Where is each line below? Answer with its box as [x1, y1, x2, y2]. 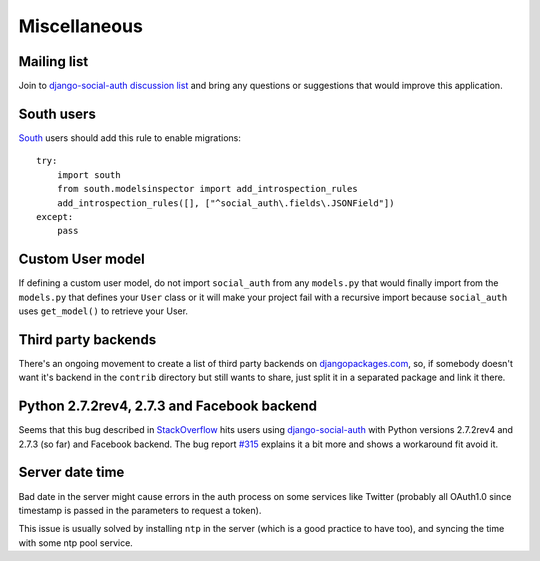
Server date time [18, 464, 125, 481]
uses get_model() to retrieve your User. [18, 305, 189, 317]
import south [56, 169, 121, 180]
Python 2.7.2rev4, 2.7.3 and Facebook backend [18, 398, 318, 415]
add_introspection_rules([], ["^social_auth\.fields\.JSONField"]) [56, 197, 395, 209]
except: [36, 211, 74, 222]
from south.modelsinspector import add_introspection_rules [56, 183, 359, 195]
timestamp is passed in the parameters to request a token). [18, 504, 262, 516]
